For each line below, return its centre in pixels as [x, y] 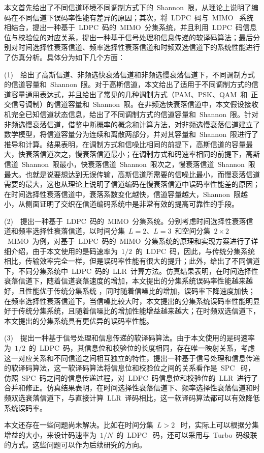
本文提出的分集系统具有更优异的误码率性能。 [79, 320]
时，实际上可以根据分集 [220, 425]
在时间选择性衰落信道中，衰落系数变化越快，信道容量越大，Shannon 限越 [126, 194]
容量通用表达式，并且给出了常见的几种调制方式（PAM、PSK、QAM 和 [129, 94]
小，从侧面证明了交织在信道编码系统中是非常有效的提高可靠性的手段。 [121, 204]
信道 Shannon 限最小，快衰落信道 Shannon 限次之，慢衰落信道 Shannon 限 [130, 164]
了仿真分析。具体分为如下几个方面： [64, 57]
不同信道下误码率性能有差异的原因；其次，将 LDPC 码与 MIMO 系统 [136, 17]
